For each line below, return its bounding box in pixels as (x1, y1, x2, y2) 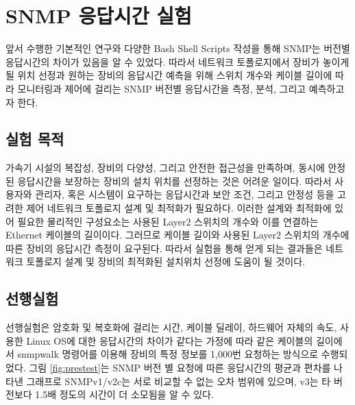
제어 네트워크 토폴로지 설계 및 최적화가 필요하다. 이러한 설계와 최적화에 (26, 201, 332, 215)
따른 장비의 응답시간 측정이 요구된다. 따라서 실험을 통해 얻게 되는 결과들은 (5, 241, 323, 255)
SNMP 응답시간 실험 (5, 1, 192, 29)
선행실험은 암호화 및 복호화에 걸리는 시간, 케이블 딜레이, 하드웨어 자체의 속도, (5, 320, 337, 334)
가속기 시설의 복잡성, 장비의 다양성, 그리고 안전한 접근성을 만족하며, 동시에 (5, 160, 325, 175)
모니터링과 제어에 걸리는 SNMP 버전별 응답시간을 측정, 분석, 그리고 (17, 81, 306, 95)
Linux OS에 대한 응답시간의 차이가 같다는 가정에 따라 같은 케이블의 (26, 333, 313, 347)
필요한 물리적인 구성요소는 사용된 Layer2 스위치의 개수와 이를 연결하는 (17, 214, 319, 228)
